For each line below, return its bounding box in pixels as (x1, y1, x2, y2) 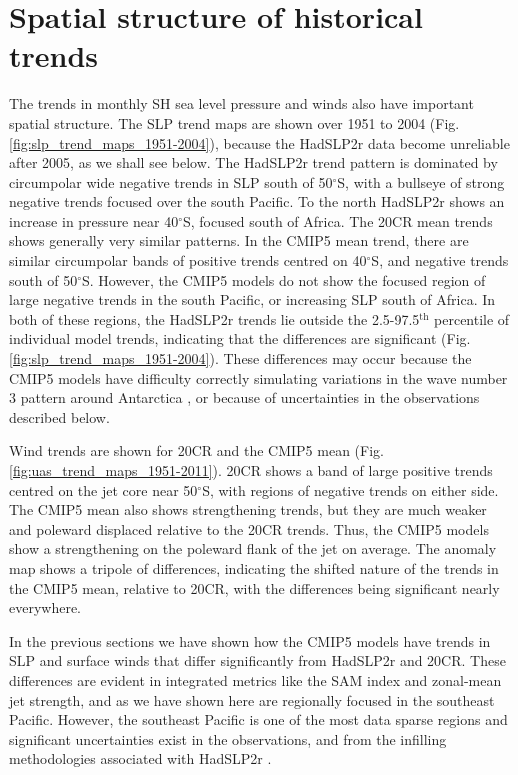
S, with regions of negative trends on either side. (202, 479, 499, 500)
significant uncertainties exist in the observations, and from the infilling (9, 728, 447, 749)
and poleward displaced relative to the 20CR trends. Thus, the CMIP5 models (9, 518, 489, 539)
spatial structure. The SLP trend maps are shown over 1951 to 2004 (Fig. (9, 112, 460, 133)
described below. (9, 406, 110, 427)
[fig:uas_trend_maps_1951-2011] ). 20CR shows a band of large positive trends (9, 460, 493, 480)
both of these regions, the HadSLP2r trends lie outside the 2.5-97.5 (9, 308, 420, 329)
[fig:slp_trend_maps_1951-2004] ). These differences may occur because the (9, 348, 472, 369)
